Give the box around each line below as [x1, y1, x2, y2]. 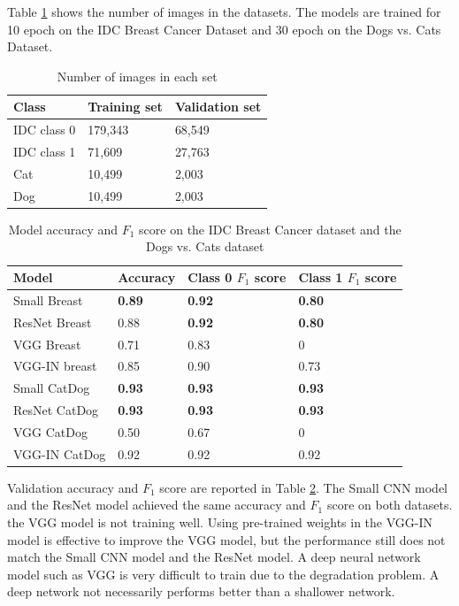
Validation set [174, 97, 262, 116]
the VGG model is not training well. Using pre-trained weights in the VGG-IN [7, 513, 433, 532]
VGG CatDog [13, 422, 88, 441]
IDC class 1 [13, 142, 76, 161]
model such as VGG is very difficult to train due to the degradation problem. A [7, 564, 440, 583]
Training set [88, 97, 163, 116]
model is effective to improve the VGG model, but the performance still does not [7, 530, 446, 548]
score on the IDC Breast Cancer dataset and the [139, 219, 402, 238]
